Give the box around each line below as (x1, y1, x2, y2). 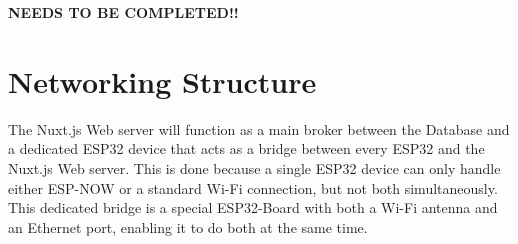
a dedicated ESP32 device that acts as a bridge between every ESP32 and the (8, 138, 485, 159)
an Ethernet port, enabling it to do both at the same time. (8, 216, 368, 237)
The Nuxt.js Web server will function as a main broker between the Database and (8, 118, 510, 139)
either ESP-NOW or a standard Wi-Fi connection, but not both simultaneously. (8, 177, 498, 198)
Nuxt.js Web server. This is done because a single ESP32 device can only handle (8, 157, 501, 178)
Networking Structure (8, 60, 317, 101)
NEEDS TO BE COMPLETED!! (8, 2, 239, 22)
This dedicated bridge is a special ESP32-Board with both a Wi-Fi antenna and (8, 197, 498, 218)
